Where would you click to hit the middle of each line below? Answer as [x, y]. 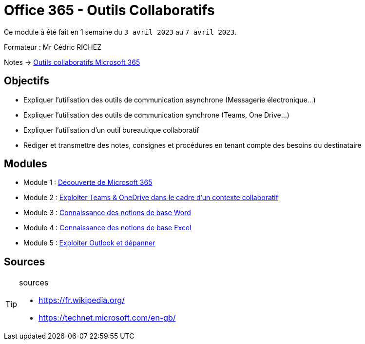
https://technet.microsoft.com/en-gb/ [107, 318]
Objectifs [27, 81]
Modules [26, 164]
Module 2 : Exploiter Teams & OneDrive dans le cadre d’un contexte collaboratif [151, 198]
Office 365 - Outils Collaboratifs [109, 10]
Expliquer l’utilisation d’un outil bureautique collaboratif [111, 130]
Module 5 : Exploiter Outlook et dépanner [89, 243]
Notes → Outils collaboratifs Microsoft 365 [72, 62]
